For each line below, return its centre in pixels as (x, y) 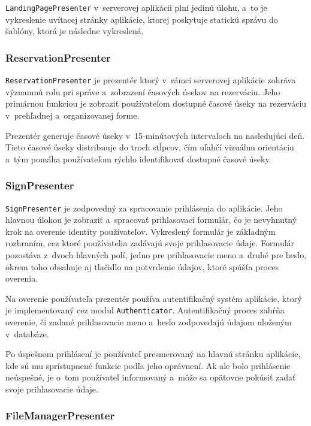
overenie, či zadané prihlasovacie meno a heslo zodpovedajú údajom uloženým (149, 321)
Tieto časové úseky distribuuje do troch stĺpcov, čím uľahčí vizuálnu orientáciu (150, 147)
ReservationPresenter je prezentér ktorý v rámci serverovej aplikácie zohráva (151, 80)
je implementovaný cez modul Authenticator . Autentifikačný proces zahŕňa (145, 310)
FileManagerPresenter (60, 416)
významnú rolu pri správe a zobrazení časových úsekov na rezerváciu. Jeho (143, 91)
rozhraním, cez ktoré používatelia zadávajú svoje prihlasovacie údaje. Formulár (150, 243)
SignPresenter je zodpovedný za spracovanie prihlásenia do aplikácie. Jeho (144, 208)
